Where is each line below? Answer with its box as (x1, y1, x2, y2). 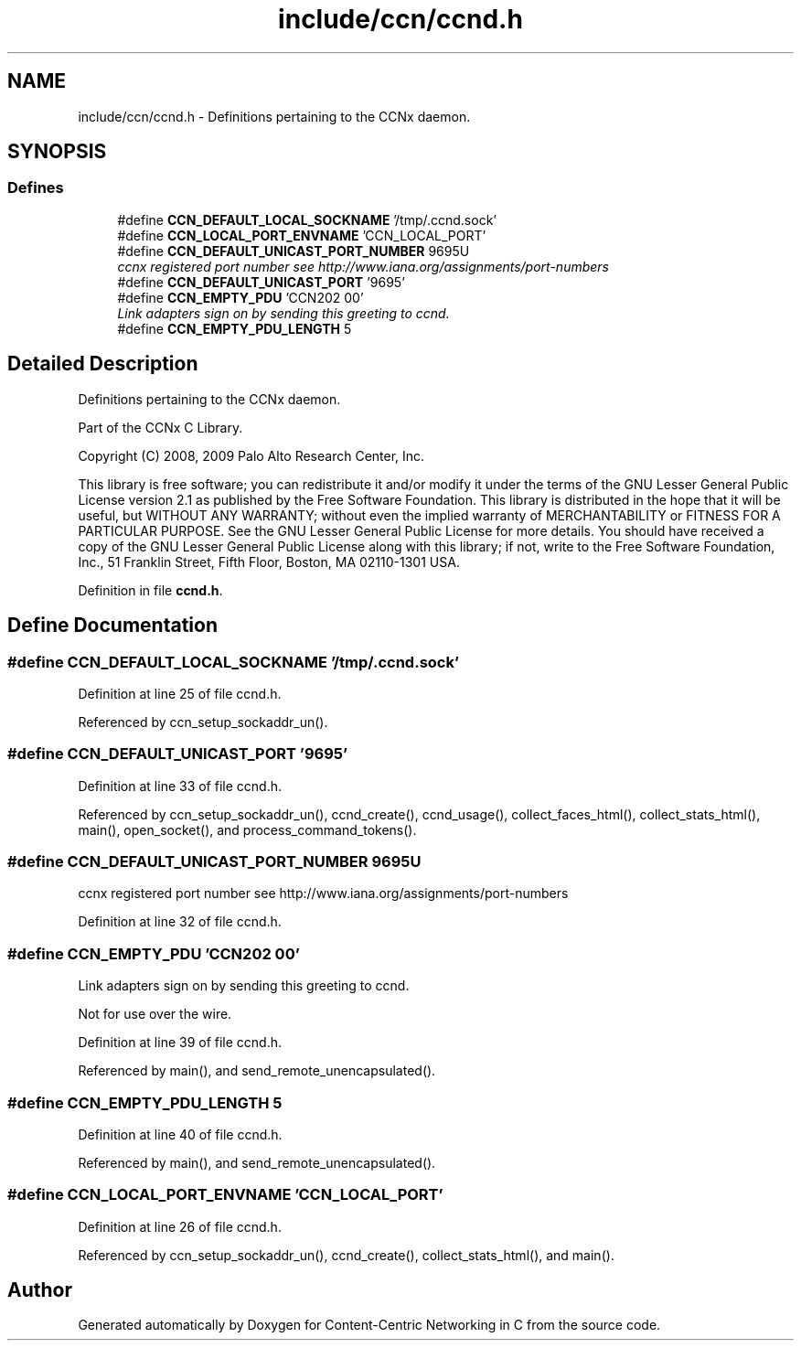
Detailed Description (7, 352, 198, 376)
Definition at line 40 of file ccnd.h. (78, 1126, 283, 1142)
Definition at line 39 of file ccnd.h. (78, 1034, 283, 1051)
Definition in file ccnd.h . (78, 582, 223, 598)
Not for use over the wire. (78, 1006, 232, 1022)
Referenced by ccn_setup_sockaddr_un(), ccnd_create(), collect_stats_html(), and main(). (78, 1246, 614, 1263)
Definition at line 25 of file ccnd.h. (78, 685, 282, 701)
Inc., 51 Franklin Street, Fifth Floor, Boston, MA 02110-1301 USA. (78, 553, 460, 570)
